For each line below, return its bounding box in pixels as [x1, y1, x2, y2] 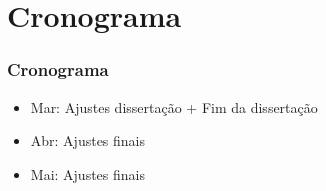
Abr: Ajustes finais [30, 130, 146, 151]
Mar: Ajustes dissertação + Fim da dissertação [30, 96, 318, 117]
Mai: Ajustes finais [30, 163, 145, 184]
